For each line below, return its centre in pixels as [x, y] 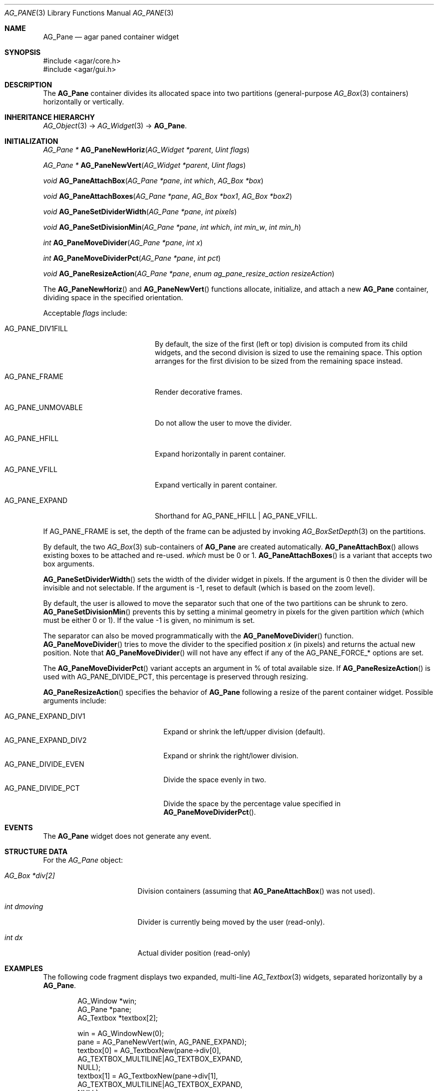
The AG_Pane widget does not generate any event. [127, 836]
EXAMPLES [24, 968]
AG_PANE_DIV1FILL [36, 328]
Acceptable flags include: [85, 313]
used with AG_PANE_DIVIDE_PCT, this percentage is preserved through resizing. [176, 677]
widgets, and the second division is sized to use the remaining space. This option [289, 352]
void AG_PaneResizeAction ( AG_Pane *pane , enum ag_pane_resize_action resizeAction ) [189, 273]
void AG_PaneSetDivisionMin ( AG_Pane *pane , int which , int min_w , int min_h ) [172, 227]
